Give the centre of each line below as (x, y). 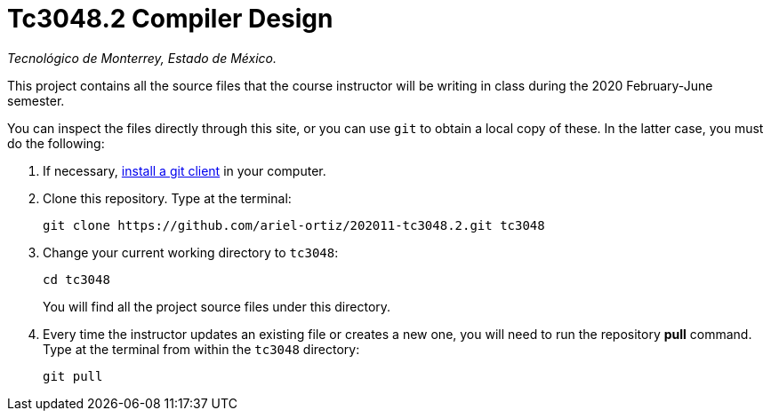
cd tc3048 (76, 279)
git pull (73, 376)
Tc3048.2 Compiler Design (170, 19)
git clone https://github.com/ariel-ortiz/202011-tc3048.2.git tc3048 (294, 225)
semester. (36, 100)
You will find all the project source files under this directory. (217, 306)
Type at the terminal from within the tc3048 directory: (201, 349)
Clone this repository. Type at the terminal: (167, 198)
